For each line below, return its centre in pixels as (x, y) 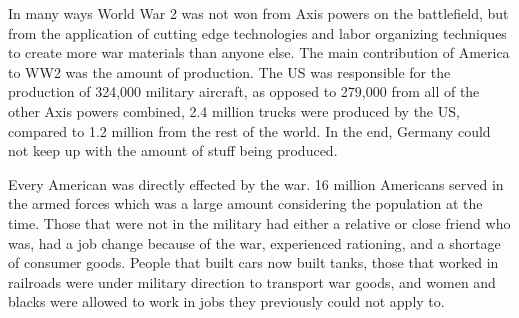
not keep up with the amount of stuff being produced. (173, 150)
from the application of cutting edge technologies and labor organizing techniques (257, 32)
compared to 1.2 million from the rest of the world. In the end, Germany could (249, 130)
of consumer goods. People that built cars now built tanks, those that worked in (253, 262)
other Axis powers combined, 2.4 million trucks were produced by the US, (234, 110)
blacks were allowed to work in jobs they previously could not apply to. (226, 301)
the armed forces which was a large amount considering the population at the (245, 203)
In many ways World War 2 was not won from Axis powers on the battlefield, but (258, 13)
